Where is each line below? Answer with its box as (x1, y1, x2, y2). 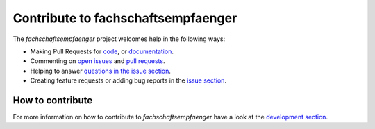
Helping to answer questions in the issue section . (30, 67, 172, 75)
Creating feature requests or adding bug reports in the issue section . (30, 76, 227, 85)
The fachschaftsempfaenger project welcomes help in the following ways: (12, 35, 226, 43)
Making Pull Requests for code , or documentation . (30, 47, 174, 55)
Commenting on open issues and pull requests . (30, 57, 165, 65)
